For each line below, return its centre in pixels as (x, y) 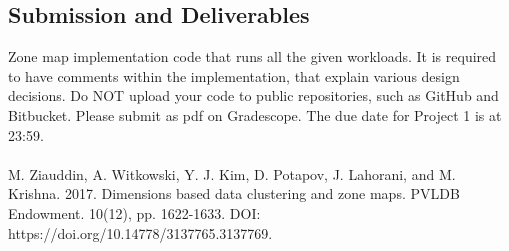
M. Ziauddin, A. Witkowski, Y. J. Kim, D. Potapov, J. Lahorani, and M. (232, 173)
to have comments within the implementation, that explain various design (234, 75)
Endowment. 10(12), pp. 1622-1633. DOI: (134, 212)
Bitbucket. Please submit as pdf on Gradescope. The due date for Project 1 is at (255, 114)
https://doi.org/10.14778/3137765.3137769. (140, 232)
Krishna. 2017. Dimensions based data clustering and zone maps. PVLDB (234, 193)
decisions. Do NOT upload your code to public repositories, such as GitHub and (253, 95)
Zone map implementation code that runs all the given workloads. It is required (252, 56)
